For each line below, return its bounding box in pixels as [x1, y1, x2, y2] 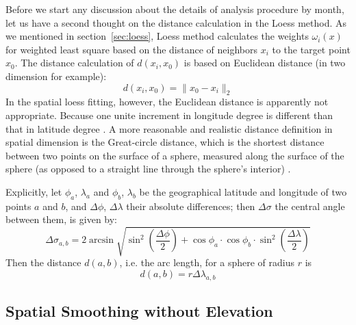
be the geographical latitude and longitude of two [139, 184, 347, 198]
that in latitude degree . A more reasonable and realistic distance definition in [5, 121, 333, 135]
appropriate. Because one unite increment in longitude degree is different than [5, 107, 333, 122]
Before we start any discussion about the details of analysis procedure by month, [5, 2, 344, 16]
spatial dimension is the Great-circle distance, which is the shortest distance [5, 135, 325, 149]
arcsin [89, 235, 114, 246]
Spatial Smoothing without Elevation [5, 300, 273, 322]
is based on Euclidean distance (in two [183, 55, 346, 70]
